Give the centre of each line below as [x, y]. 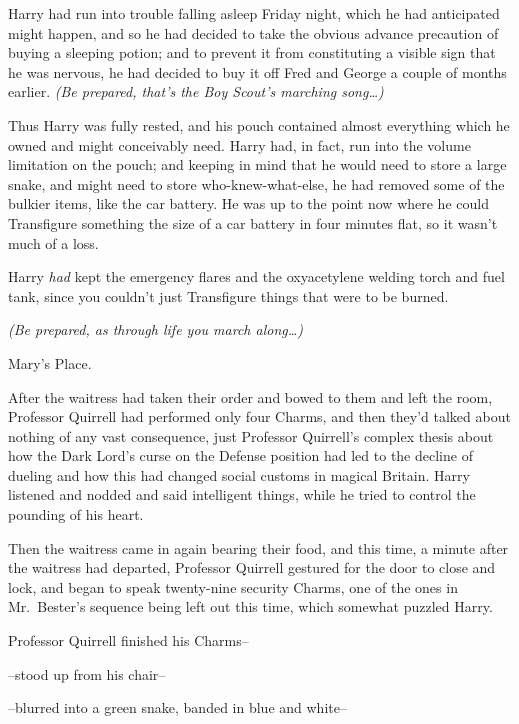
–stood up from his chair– [87, 673]
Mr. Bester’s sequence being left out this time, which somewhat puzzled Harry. [250, 606]
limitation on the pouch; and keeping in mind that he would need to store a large [257, 164]
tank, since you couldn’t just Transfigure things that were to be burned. [228, 295]
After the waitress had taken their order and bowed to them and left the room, [250, 396]
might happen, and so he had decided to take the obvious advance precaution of [253, 32]
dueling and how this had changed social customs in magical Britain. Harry [239, 474]
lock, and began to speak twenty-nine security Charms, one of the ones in [233, 586]
